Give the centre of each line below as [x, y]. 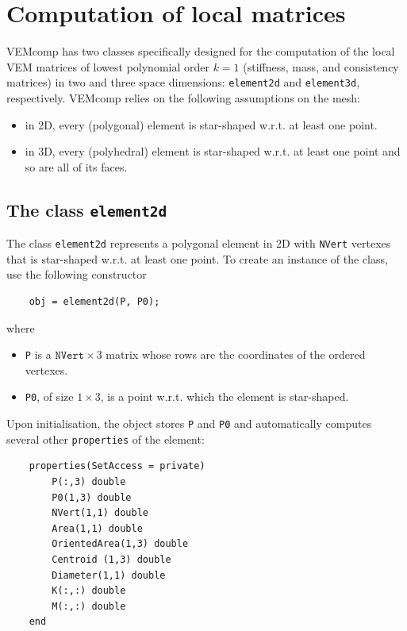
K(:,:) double [89, 591]
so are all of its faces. [76, 166]
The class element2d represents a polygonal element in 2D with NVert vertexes [199, 243]
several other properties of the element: [106, 439]
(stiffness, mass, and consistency [321, 66]
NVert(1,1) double [100, 513]
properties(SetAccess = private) [117, 466]
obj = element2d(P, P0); [94, 301]
